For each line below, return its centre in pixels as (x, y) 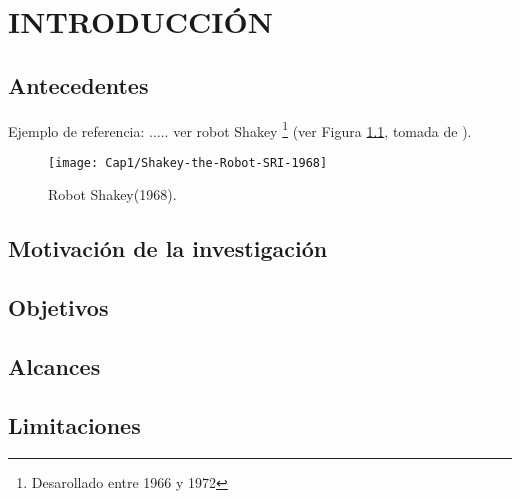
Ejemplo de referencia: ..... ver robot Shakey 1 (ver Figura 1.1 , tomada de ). (240, 129)
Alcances (54, 366)
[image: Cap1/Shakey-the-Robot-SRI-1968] (188, 162)
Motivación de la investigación (168, 248)
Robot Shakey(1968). (112, 194)
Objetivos (58, 307)
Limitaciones (74, 424)
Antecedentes (78, 84)
